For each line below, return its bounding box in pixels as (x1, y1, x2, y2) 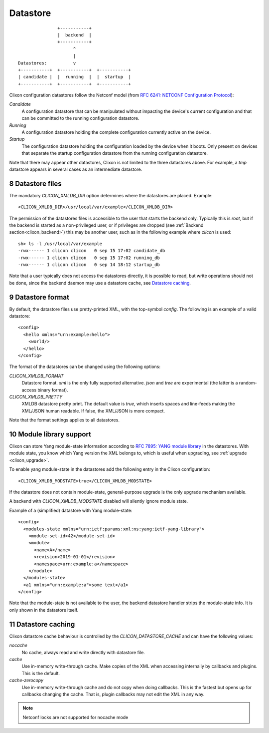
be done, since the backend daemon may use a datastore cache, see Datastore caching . (9, 280, 191, 286)
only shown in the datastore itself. (9, 607, 79, 613)
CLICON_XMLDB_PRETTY (9, 393, 63, 399)
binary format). (37, 387, 68, 393)
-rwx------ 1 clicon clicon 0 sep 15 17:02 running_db (18, 255, 160, 261)
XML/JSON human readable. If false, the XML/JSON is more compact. (21, 407, 165, 414)
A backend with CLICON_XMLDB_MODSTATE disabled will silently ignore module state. (9, 498, 188, 504)
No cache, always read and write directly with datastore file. (21, 649, 145, 655)
